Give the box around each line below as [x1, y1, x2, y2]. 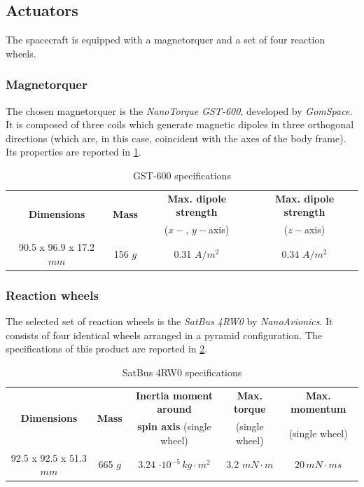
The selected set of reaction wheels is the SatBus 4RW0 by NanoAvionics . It [6, 314, 333, 329]
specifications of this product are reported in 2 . [6, 341, 208, 356]
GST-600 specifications [133, 167, 231, 182]
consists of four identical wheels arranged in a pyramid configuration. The [6, 327, 323, 342]
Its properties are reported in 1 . [6, 144, 141, 159]
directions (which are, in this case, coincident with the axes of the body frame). [6, 130, 346, 145]
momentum [290, 402, 346, 416]
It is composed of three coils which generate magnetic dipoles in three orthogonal [6, 117, 354, 132]
